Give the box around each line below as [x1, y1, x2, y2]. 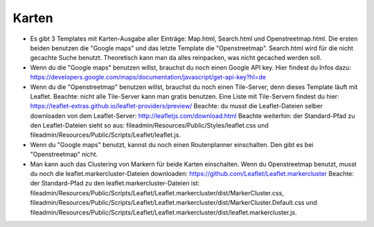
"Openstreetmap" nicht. [30, 150, 98, 159]
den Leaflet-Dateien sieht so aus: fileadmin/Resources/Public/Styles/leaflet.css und [30, 121, 269, 130]
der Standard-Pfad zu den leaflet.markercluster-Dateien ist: [30, 179, 200, 188]
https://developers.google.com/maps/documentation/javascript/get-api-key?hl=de [30, 73, 267, 81]
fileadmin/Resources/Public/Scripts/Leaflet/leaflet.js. [30, 131, 181, 139]
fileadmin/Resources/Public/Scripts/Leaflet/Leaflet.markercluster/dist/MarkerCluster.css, [30, 188, 284, 197]
